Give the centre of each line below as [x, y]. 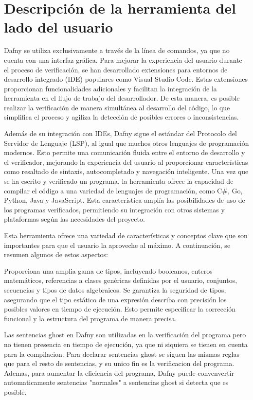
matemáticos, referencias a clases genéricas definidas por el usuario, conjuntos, [121, 280]
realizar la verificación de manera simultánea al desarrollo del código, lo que [117, 107]
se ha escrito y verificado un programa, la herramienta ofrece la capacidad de [119, 181]
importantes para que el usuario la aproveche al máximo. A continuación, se [117, 245]
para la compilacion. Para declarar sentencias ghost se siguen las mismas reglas [122, 354]
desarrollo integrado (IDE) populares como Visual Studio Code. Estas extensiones [126, 79]
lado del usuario [59, 27]
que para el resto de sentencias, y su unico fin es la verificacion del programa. [119, 363]
